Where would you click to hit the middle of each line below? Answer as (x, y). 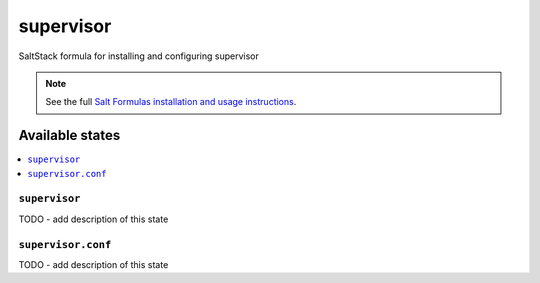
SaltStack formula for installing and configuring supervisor (138, 56)
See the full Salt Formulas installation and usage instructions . (171, 102)
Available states (69, 135)
